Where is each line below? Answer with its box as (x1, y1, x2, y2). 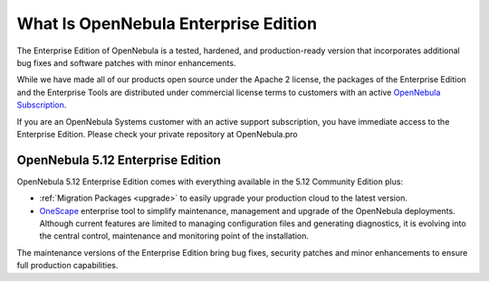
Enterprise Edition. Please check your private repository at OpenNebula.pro (16, 128, 298, 139)
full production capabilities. (16, 260, 119, 271)
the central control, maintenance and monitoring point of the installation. (39, 230, 310, 241)
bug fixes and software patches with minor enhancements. (16, 57, 236, 68)
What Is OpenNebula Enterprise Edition (16, 14, 317, 33)
